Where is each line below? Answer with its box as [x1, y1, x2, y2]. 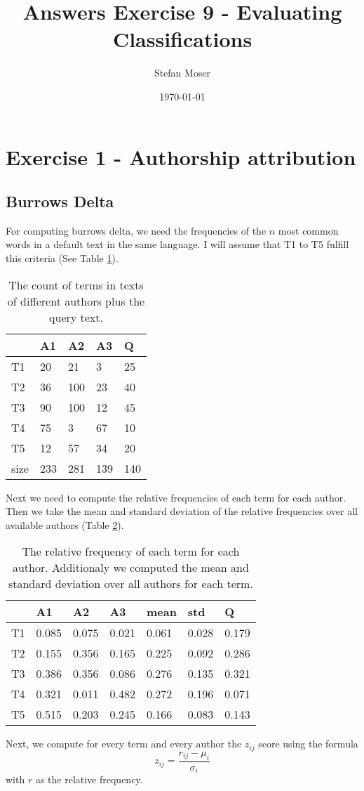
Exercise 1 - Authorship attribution [6, 142, 356, 171]
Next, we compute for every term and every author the [6, 736, 242, 751]
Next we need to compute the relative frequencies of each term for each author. [6, 490, 346, 504]
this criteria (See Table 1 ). [6, 251, 119, 266]
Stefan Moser [154, 65, 211, 80]
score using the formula [258, 736, 358, 751]
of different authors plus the [7, 292, 145, 309]
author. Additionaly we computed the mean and [12, 559, 249, 576]
